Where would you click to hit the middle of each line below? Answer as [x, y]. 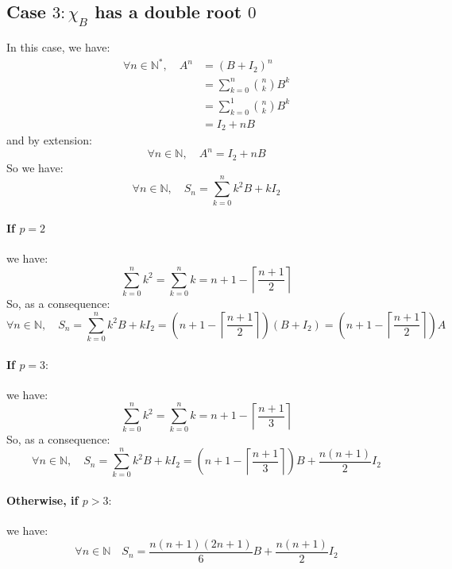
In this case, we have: [58, 47]
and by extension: [49, 140]
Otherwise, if [42, 500]
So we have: [35, 167]
